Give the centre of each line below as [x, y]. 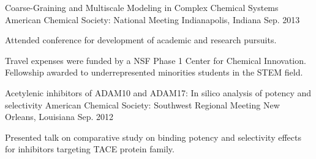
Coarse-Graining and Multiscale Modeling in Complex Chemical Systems [142, 7]
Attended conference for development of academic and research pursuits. [141, 40]
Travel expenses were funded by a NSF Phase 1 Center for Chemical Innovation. [156, 60]
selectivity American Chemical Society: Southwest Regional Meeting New [142, 104]
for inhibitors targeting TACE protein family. [90, 149]
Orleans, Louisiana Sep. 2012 [59, 117]
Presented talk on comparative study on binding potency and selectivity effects [153, 137]
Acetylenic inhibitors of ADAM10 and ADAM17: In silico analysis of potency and [158, 92]
